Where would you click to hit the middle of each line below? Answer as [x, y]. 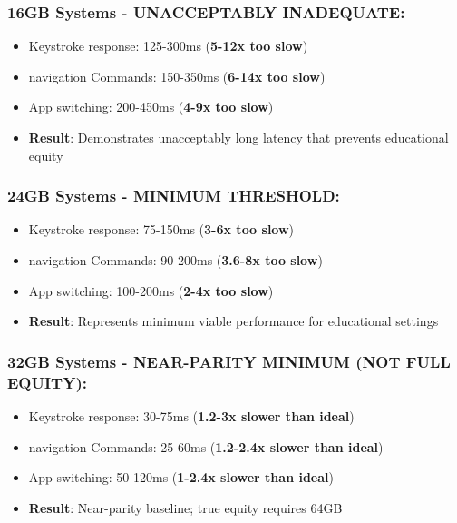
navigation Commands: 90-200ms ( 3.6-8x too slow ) [175, 260]
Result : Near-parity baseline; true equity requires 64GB [185, 507]
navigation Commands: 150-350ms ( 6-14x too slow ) [177, 76]
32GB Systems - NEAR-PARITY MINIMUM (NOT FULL [229, 361]
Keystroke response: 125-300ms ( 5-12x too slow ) [168, 46]
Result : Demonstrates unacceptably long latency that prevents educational [238, 137]
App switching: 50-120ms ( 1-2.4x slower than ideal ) [181, 477]
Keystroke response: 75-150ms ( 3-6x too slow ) [161, 229]
